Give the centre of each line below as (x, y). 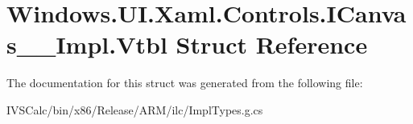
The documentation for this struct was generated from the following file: (185, 83)
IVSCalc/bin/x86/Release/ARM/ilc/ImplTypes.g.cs (135, 109)
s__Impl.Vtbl (87, 44)
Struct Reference (272, 44)
